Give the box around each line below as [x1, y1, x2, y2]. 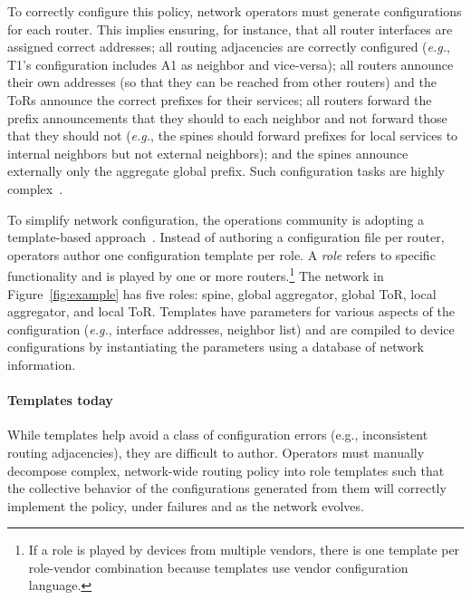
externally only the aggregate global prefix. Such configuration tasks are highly [7, 161, 446, 180]
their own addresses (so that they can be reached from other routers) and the [7, 73, 437, 92]
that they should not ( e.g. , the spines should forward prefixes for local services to [7, 126, 458, 145]
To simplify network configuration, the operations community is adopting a [7, 209, 425, 228]
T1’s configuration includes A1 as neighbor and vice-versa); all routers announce [7, 54, 454, 73]
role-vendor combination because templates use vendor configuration [28, 557, 409, 576]
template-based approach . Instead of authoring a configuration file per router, [7, 227, 445, 247]
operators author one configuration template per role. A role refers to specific [7, 245, 436, 264]
